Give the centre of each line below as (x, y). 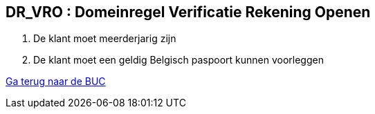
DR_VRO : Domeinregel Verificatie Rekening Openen (188, 12)
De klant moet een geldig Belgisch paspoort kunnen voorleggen (179, 60)
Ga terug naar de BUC (56, 82)
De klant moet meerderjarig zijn (105, 39)
